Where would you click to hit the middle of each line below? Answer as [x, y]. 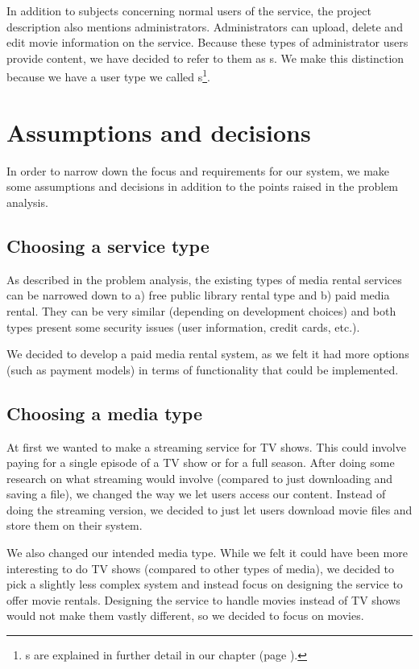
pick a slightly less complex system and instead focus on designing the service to [205, 584]
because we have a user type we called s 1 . [108, 76]
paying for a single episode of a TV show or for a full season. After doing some [201, 463]
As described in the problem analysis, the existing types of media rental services [204, 279]
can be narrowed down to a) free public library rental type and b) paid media [198, 295]
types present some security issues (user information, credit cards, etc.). [183, 326]
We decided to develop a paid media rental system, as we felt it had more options [208, 354]
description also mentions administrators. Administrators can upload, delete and [205, 26]
